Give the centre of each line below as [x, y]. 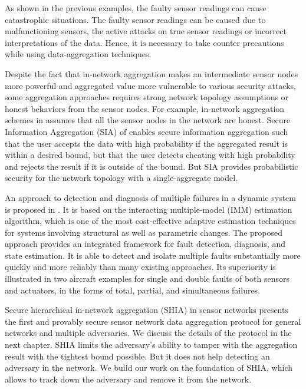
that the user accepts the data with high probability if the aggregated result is [146, 143]
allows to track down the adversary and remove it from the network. [128, 379]
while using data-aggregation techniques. [78, 54]
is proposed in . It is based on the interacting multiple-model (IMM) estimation [149, 209]
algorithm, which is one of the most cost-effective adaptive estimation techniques [150, 221]
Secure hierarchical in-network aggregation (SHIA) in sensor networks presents [147, 310]
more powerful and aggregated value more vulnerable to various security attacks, [150, 85]
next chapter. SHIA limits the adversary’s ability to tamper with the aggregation [151, 345]
